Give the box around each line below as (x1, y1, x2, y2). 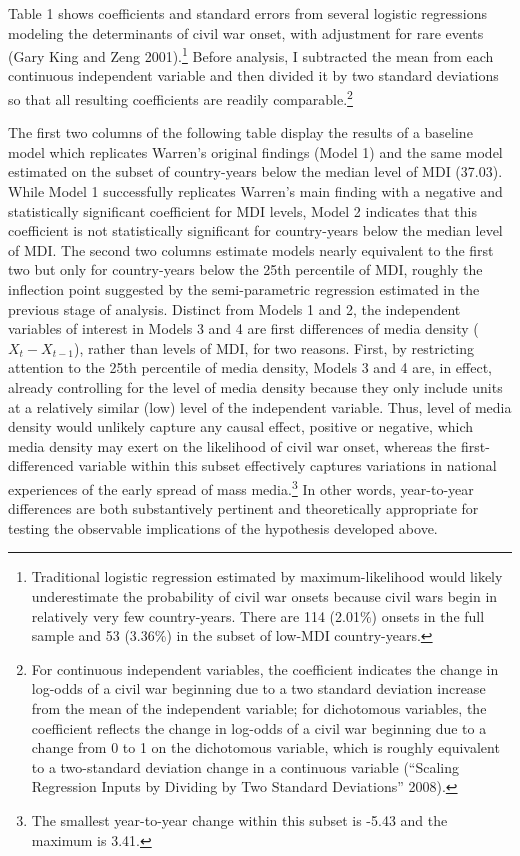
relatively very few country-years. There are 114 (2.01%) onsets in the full (31, 605, 485, 626)
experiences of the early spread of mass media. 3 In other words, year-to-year (8, 475, 474, 499)
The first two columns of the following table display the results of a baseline (8, 122, 473, 143)
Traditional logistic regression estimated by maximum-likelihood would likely (31, 566, 503, 587)
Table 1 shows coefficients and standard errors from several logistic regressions (8, 3, 487, 23)
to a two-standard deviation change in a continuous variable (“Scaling (31, 756, 460, 777)
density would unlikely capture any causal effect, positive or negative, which (8, 416, 474, 437)
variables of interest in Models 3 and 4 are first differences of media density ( (8, 318, 479, 339)
